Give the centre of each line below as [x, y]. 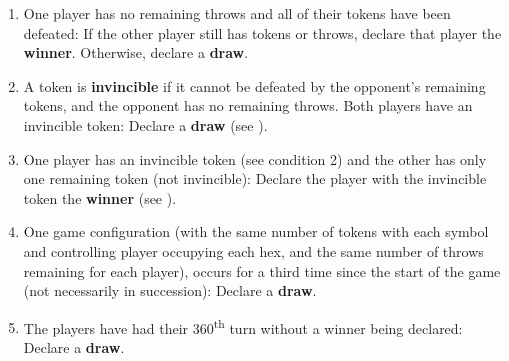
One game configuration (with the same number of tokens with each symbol [256, 231]
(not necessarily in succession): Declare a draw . [170, 290]
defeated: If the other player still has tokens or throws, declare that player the [262, 32]
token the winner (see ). [100, 197]
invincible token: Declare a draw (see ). [145, 124]
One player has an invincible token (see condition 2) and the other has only [255, 158]
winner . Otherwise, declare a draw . [136, 52]
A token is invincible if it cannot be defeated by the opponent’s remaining [254, 85]
